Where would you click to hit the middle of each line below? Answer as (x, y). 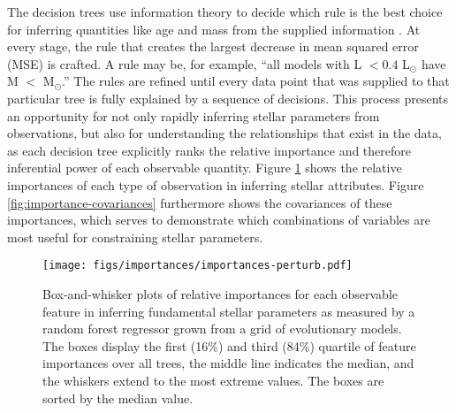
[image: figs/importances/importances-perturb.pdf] (198, 266)
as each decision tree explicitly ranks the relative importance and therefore (209, 150)
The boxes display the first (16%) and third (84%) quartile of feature (229, 345)
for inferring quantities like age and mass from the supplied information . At (214, 29)
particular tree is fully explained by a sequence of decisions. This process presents (228, 98)
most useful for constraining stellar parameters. (135, 237)
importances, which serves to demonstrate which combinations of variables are (219, 220)
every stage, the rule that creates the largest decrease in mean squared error (213, 46)
